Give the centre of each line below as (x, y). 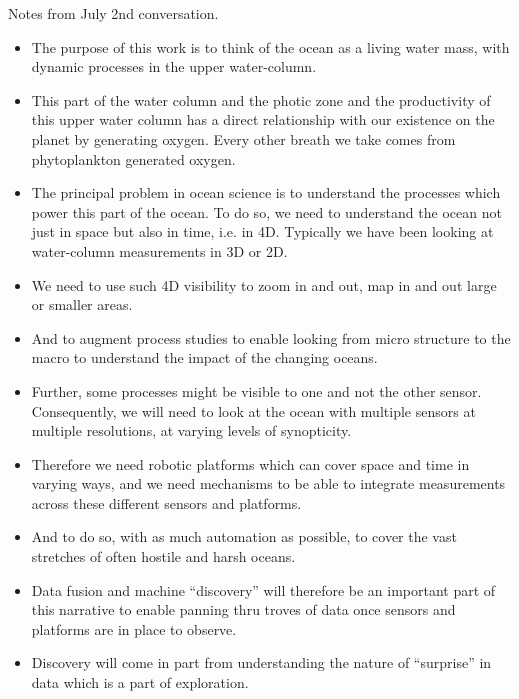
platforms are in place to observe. (134, 628)
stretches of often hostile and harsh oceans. (163, 556)
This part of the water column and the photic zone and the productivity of (261, 99)
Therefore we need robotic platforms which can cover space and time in (250, 463)
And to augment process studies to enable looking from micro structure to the (271, 337)
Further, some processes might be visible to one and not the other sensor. (256, 390)
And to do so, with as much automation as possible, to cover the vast (244, 536)
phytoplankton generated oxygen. (133, 158)
